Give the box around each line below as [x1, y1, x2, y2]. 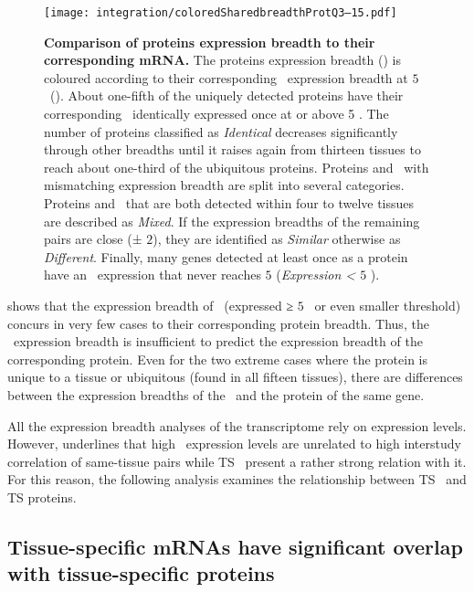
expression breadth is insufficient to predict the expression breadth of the [13, 332, 423, 351]
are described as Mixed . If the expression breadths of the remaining [44, 211, 420, 230]
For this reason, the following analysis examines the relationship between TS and [7, 470, 467, 489]
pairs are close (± [44, 229, 142, 248]
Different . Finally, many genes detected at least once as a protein [44, 247, 408, 266]
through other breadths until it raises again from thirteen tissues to [44, 140, 421, 159]
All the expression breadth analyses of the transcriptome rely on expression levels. [7, 416, 467, 435]
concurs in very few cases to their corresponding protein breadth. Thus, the [7, 313, 429, 333]
